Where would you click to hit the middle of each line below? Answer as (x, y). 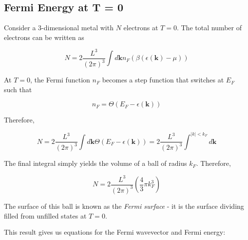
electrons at (141, 28)
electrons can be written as (44, 37)
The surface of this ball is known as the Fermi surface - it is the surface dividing (124, 206)
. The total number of (209, 28)
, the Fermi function (60, 80)
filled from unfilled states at (45, 215)
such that (18, 89)
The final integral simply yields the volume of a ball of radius (95, 163)
